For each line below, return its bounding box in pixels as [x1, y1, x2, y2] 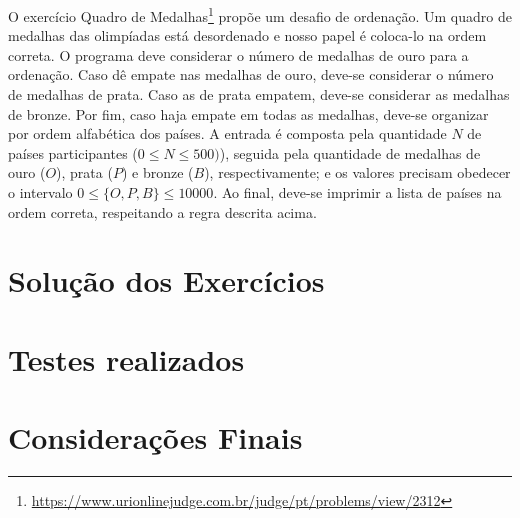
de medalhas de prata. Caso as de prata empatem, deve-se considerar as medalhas [8, 84, 510, 105]
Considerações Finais [8, 417, 303, 458]
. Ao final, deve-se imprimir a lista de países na [213, 182, 502, 202]
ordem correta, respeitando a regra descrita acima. [8, 201, 317, 222]
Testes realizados [8, 338, 245, 379]
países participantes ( [8, 142, 138, 163]
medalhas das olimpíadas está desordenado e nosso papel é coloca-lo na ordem [8, 25, 487, 46]
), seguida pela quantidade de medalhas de [219, 142, 481, 163]
